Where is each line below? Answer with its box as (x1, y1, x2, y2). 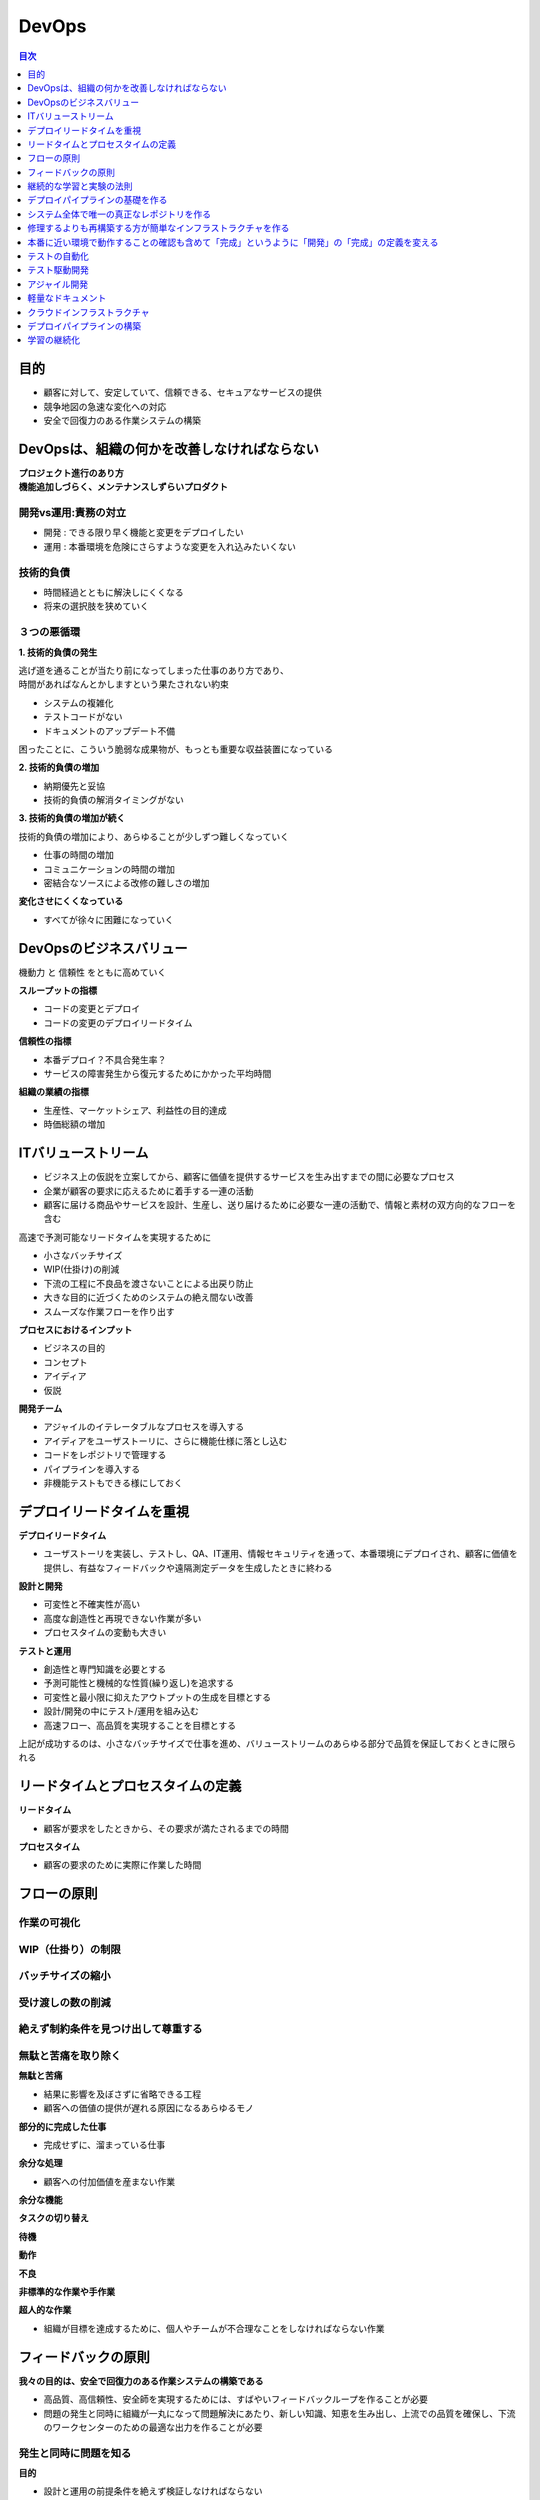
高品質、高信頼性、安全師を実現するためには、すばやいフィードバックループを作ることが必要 (43, 2393, 429, 2405)
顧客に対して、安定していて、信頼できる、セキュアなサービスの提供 (43, 386, 322, 399)
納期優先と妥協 (43, 780, 105, 792)
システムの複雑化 (43, 696, 114, 709)
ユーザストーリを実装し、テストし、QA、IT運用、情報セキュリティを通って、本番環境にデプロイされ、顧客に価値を (43, 1548, 519, 1560)
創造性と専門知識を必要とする (43, 1663, 167, 1675)
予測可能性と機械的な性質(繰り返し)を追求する (43, 1677, 235, 1689)
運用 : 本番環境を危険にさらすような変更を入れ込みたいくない (43, 540, 297, 552)
